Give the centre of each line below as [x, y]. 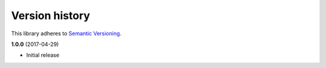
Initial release [43, 55]
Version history [51, 16]
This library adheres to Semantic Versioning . [66, 33]
